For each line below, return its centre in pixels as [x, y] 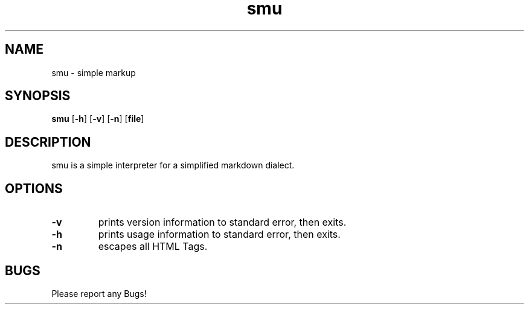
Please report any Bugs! [99, 293]
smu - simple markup [94, 72]
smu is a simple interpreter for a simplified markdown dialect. [173, 165]
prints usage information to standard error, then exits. [219, 234]
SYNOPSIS [38, 96]
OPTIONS [34, 188]
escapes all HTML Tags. [153, 247]
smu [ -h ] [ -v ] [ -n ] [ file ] [98, 119]
